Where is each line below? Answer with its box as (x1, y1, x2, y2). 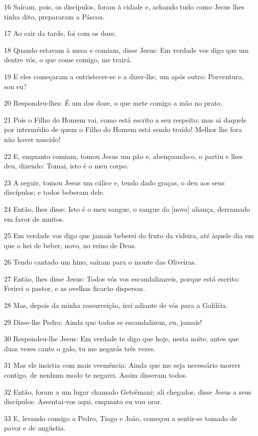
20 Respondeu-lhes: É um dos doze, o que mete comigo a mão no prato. (4, 98, 223, 108)
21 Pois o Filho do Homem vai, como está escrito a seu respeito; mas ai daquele (4, 114, 247, 125)
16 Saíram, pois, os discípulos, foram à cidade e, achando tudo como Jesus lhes (4, 1, 245, 11)
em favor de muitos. (4, 213, 65, 224)
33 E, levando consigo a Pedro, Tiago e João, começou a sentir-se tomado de (4, 413, 237, 423)
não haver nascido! (4, 134, 61, 144)
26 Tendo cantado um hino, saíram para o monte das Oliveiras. (4, 257, 197, 267)
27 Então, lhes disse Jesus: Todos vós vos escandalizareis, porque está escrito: (4, 273, 240, 284)
